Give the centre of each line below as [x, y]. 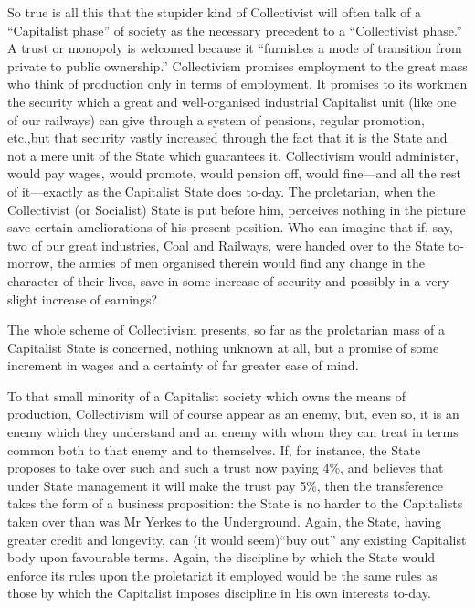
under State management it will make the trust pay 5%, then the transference [226, 485]
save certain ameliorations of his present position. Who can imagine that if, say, [230, 227]
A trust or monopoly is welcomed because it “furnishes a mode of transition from [235, 48]
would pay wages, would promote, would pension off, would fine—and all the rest [234, 173]
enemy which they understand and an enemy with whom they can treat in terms [233, 432]
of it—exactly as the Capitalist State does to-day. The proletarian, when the [222, 191]
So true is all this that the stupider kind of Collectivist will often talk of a [215, 12]
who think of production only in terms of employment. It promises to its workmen [237, 84]
